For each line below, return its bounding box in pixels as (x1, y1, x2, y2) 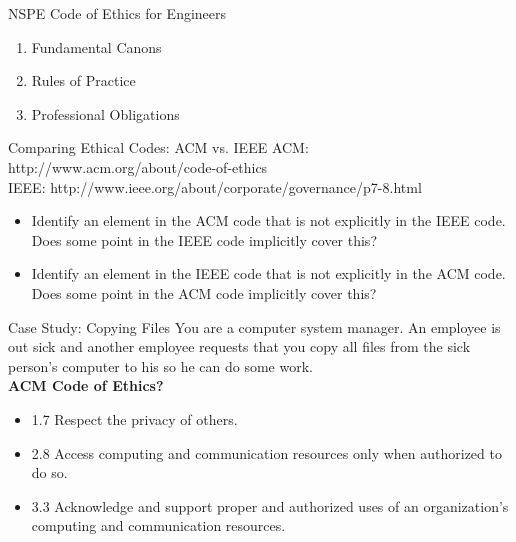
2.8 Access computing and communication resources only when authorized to (31, 442, 502, 463)
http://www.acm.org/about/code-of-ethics (8, 156, 268, 177)
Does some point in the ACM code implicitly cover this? (31, 282, 377, 303)
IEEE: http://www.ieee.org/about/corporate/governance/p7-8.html (8, 176, 422, 197)
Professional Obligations (31, 103, 180, 124)
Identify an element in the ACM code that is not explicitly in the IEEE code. (31, 210, 506, 231)
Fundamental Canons (31, 36, 162, 57)
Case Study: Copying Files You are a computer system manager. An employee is (8, 316, 501, 337)
